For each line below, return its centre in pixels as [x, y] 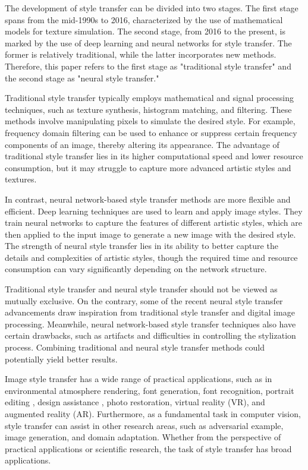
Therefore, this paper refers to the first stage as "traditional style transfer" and [148, 66]
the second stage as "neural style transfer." [82, 78]
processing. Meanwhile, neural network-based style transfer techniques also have [150, 324]
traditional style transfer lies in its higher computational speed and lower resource [154, 156]
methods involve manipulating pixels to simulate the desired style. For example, [150, 121]
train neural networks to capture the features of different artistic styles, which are [154, 223]
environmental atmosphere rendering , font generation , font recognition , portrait [150, 390]
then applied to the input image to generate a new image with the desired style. [150, 234]
